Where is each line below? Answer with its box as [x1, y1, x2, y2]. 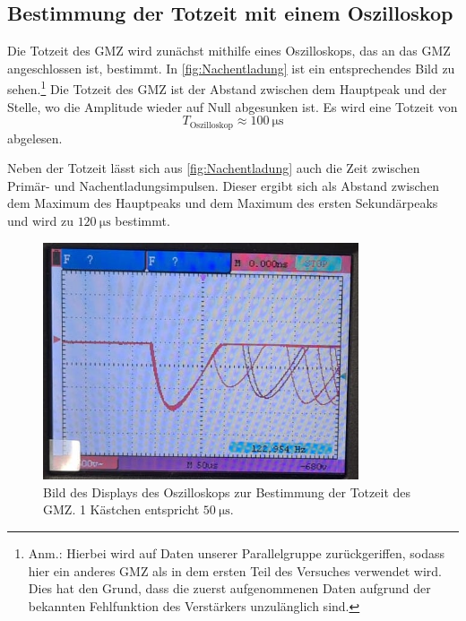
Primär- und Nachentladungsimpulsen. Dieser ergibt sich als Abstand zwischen [7, 176, 440, 194]
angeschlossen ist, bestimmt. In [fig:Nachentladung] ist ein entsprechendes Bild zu [7, 58, 455, 77]
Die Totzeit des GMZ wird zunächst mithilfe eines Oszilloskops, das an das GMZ [7, 41, 451, 60]
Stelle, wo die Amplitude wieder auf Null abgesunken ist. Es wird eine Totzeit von [7, 97, 458, 116]
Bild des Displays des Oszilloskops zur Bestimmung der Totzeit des [43, 482, 411, 501]
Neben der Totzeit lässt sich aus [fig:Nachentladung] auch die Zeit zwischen [7, 159, 420, 177]
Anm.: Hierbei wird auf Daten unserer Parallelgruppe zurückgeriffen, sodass [28, 544, 445, 562]
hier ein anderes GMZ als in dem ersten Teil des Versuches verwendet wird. [28, 561, 442, 580]
